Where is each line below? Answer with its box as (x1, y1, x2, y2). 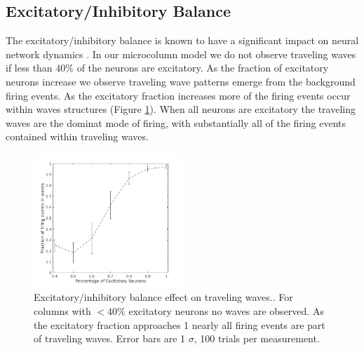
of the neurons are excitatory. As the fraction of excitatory (76, 60, 329, 75)
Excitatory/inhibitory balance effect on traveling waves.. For (34, 290, 293, 304)
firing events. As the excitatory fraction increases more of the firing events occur (6, 88, 351, 102)
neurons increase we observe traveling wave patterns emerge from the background (6, 74, 356, 88)
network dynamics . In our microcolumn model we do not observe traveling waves (6, 46, 356, 61)
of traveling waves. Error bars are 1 (34, 331, 186, 346)
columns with (34, 304, 91, 318)
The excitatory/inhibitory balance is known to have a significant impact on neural (6, 33, 359, 48)
